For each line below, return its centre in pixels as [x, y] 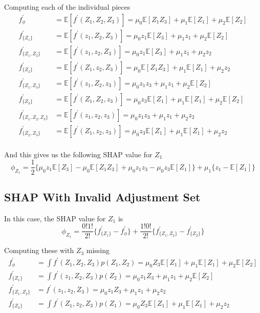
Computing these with [39, 250]
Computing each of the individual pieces [67, 7]
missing [98, 250]
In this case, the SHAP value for [55, 218]
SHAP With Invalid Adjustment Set [102, 196]
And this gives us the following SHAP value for [78, 154]
